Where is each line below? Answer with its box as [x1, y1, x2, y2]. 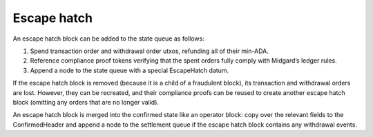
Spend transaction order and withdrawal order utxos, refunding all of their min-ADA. [30, 47, 269, 55]
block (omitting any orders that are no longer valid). [12, 98, 159, 106]
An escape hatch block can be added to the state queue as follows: [12, 34, 205, 43]
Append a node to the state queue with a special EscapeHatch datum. [30, 66, 229, 74]
